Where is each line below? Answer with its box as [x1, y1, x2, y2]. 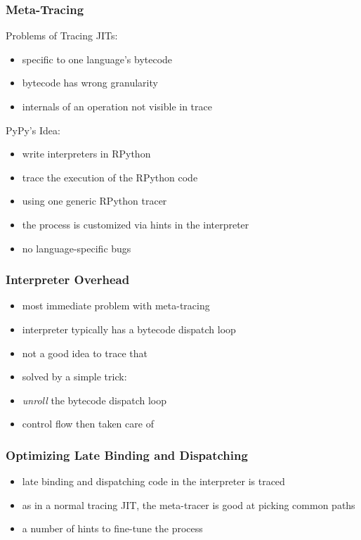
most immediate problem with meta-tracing [22, 298, 210, 313]
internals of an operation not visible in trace [22, 99, 212, 113]
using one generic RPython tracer [22, 193, 167, 208]
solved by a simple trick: [22, 369, 127, 384]
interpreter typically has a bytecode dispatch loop [22, 321, 236, 336]
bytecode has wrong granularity [22, 75, 158, 90]
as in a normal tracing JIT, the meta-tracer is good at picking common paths [22, 497, 355, 512]
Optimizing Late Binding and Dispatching [6, 446, 248, 463]
